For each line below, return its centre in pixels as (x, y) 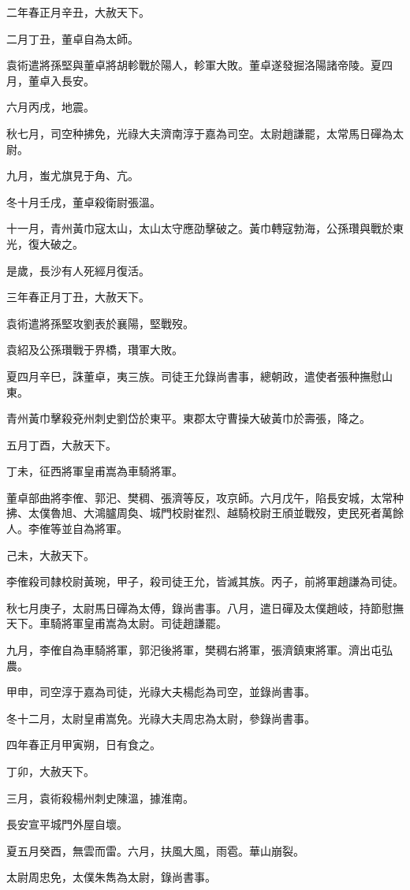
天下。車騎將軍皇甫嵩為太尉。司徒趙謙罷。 (117, 623)
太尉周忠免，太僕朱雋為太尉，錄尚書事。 (111, 877)
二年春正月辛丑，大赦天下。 (78, 12)
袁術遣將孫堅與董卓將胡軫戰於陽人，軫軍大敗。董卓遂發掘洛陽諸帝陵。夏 (194, 65)
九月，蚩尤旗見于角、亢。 (73, 175)
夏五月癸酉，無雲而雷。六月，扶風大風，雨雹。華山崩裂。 (155, 850)
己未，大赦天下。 (50, 555)
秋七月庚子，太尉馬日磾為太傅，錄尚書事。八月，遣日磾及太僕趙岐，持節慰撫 (205, 607)
